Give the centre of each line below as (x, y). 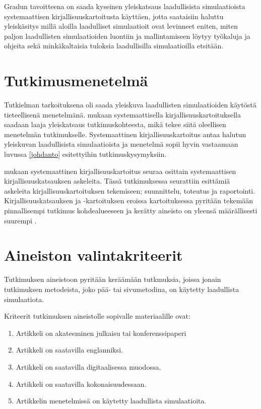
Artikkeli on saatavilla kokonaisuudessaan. (81, 384)
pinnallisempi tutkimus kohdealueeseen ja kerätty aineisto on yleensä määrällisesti (131, 211)
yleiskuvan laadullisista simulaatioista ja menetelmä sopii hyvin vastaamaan (121, 144)
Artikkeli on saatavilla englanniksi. (69, 350)
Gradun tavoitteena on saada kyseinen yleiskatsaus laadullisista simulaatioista (125, 6)
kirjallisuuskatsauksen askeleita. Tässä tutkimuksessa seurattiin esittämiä (117, 181)
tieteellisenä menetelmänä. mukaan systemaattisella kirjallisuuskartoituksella (123, 114)
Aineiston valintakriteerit (93, 255)
